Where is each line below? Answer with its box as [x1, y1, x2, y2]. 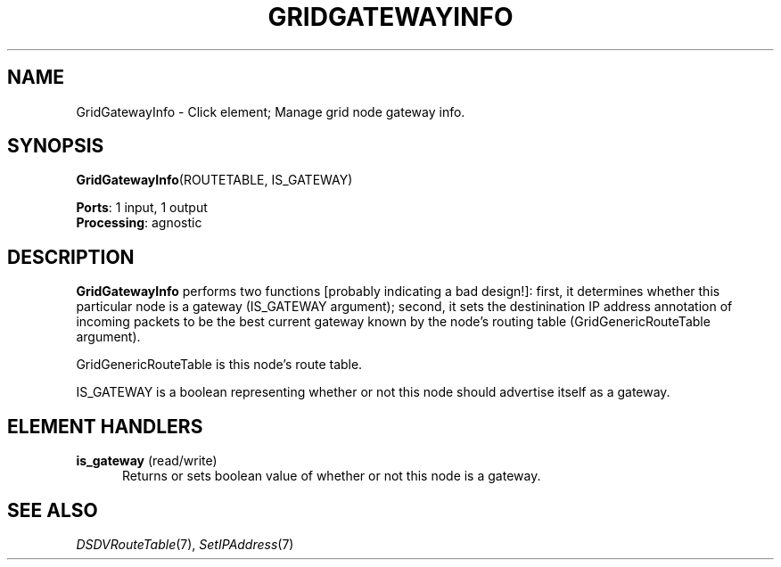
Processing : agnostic [76, 215, 202, 231]
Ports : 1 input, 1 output [76, 200, 208, 216]
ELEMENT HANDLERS [7, 415, 203, 438]
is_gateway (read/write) [76, 453, 218, 469]
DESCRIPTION [7, 245, 135, 268]
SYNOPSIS [7, 135, 104, 158]
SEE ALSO [7, 498, 98, 522]
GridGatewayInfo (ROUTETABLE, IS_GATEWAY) [76, 172, 353, 188]
